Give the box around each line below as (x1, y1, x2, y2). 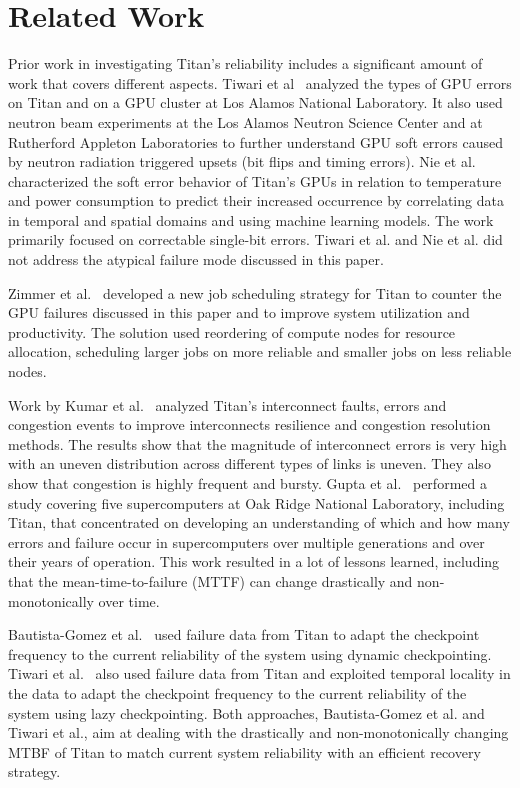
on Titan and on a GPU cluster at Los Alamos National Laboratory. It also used (8, 92, 503, 113)
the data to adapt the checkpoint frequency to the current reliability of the (8, 682, 467, 703)
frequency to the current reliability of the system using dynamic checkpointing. (8, 643, 492, 664)
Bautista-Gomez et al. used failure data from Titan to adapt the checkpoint (8, 624, 480, 645)
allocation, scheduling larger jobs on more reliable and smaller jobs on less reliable (8, 341, 512, 362)
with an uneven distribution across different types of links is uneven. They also (8, 453, 491, 474)
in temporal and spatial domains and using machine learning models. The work (8, 209, 494, 230)
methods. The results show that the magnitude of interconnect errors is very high (8, 433, 507, 454)
